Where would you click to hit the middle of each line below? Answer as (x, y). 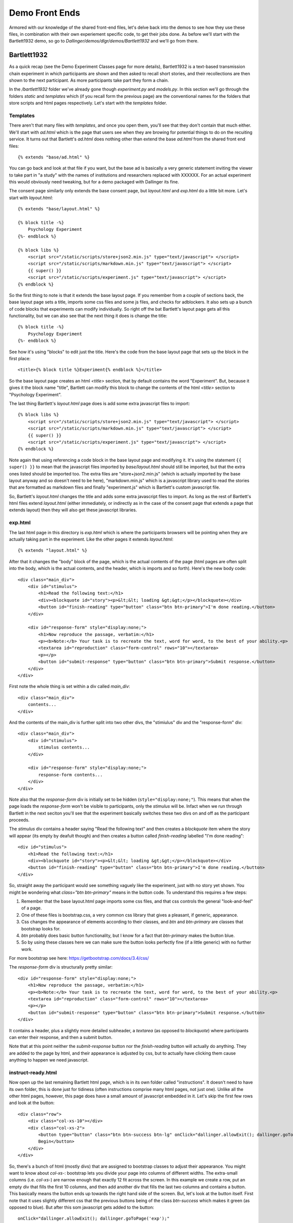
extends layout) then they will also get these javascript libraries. (73, 510)
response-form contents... (71, 775)
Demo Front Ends (45, 13)
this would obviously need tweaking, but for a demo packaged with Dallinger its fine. (94, 182)
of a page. (31, 908)
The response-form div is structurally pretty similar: (61, 967)
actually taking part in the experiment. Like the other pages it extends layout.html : (91, 539)
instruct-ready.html (33, 1072)
